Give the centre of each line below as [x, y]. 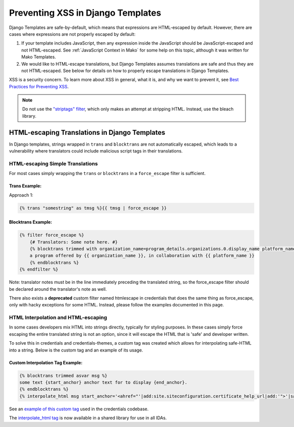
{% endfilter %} [39, 269]
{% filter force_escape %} [52, 235]
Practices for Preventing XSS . [39, 86]
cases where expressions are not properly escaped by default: [72, 34]
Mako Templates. [39, 57]
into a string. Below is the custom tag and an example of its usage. [76, 350]
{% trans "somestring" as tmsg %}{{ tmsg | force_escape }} [93, 208]
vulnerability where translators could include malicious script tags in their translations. [96, 151]
